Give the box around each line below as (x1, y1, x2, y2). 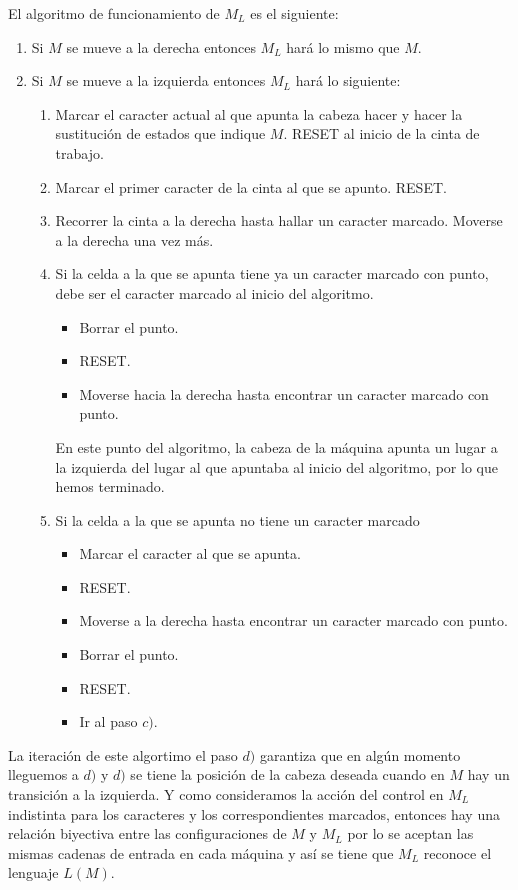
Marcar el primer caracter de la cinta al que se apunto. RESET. (55, 176, 447, 197)
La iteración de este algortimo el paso (8, 744, 238, 765)
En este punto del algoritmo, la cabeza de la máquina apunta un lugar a (55, 436, 498, 457)
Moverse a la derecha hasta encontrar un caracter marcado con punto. (79, 610, 508, 631)
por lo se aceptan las (347, 823, 474, 844)
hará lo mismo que (286, 36, 400, 57)
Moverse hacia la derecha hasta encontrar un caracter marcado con (79, 383, 489, 404)
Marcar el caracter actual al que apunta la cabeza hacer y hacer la (55, 103, 463, 124)
